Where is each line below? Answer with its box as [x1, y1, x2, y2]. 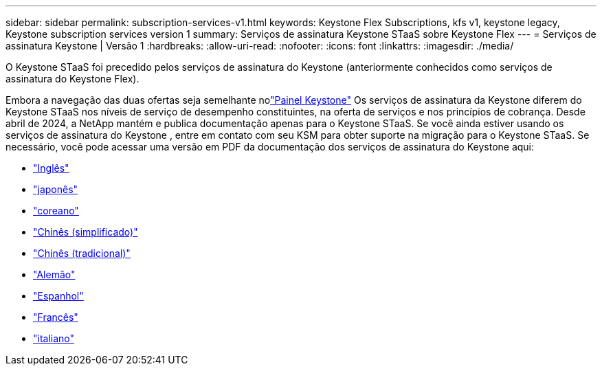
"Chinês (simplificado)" [33, 226, 138, 238]
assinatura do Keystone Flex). [5, 73, 140, 85]
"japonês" [33, 183, 78, 195]
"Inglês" [33, 162, 69, 174]
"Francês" [33, 311, 78, 323]
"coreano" [33, 205, 79, 216]
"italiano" [33, 333, 75, 344]
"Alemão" [33, 269, 76, 280]
